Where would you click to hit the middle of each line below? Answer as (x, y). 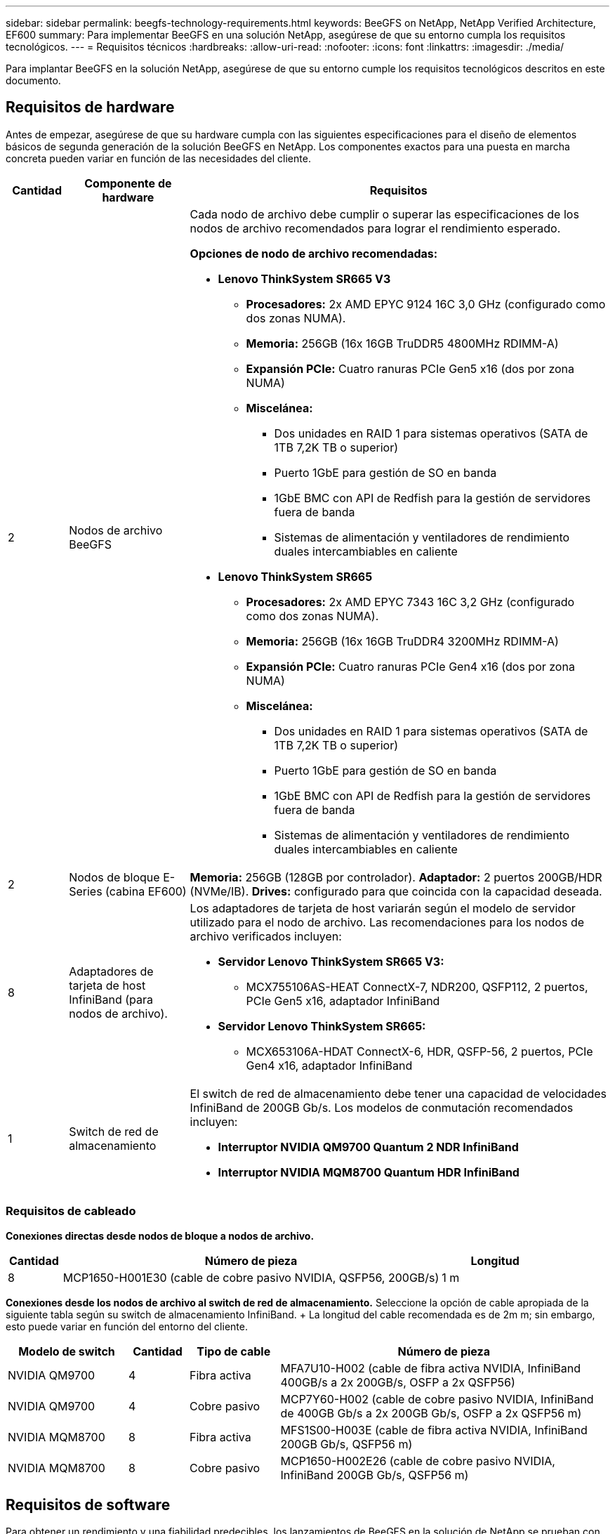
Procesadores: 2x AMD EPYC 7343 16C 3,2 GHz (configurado (410, 602)
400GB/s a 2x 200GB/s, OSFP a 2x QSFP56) (398, 1382)
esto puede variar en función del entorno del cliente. (127, 1326)
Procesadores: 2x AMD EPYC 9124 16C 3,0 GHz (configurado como (426, 304)
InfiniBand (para (111, 999)
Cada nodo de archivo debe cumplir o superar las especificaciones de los (384, 214)
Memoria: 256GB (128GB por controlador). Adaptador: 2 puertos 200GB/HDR (396, 877)
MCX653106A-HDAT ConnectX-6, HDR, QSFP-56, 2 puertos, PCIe (419, 1051)
